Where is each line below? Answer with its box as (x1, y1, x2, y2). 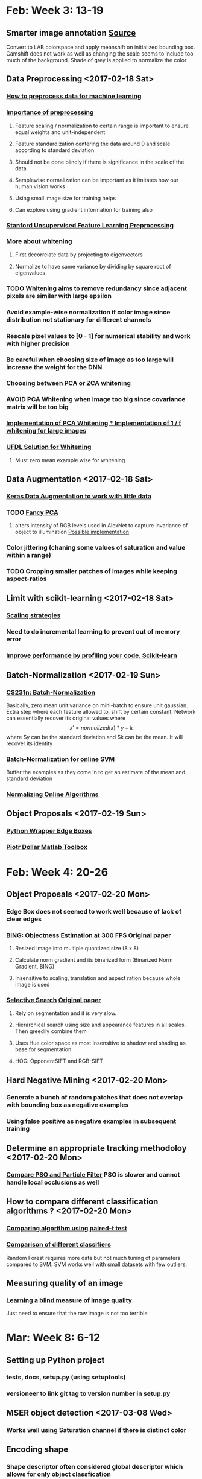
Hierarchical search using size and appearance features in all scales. (14, 1021, 186, 1029)
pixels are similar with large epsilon (6, 291, 112, 300)
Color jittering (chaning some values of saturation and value (6, 544, 186, 552)
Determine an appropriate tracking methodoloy (6, 1143, 187, 1153)
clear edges (6, 915, 42, 923)
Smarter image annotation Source (6, 28, 136, 38)
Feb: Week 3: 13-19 (6, 4, 104, 17)
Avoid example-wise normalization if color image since (6, 308, 171, 316)
